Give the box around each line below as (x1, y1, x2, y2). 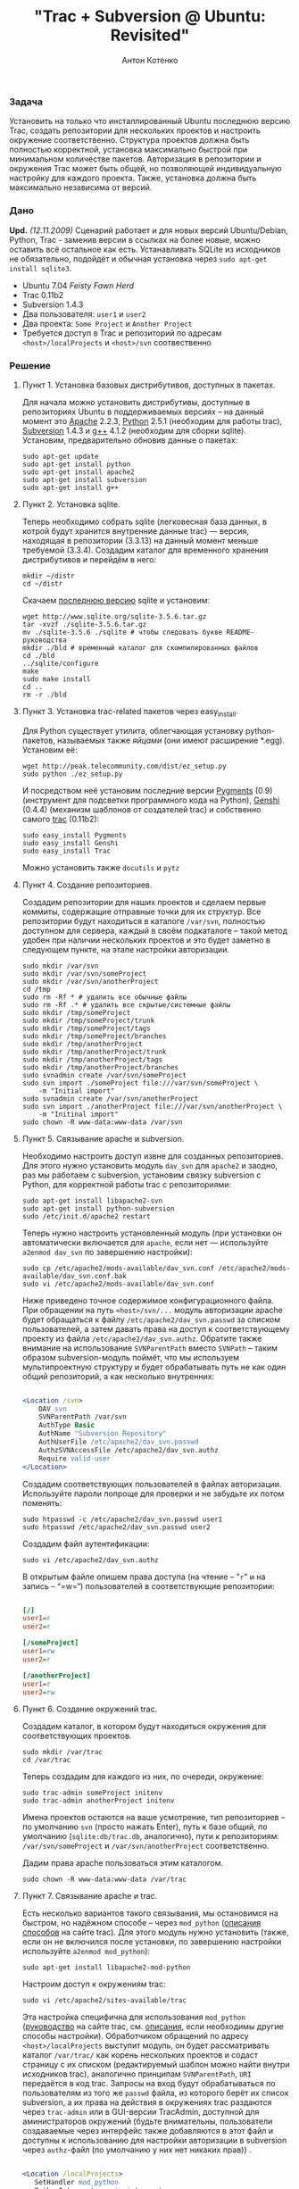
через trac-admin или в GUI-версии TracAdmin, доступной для (21, 2107, 260, 2118)
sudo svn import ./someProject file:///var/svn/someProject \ (21, 1078, 259, 1087)
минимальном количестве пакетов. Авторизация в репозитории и (9, 154, 262, 164)
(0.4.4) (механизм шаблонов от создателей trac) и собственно (21, 803, 262, 814)
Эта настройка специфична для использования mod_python (21, 2011, 245, 2023)
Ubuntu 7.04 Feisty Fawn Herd (21, 279, 135, 291)
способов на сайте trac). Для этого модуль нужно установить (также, (21, 1927, 289, 1938)
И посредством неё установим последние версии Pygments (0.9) (21, 785, 273, 795)
